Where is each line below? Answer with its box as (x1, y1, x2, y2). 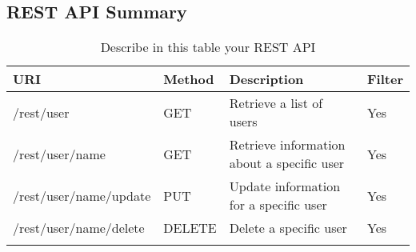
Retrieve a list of (229, 94, 323, 113)
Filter (367, 70, 403, 89)
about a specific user (229, 154, 345, 173)
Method (163, 70, 214, 89)
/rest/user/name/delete (13, 218, 145, 238)
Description (229, 70, 304, 89)
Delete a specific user (229, 218, 347, 238)
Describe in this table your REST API (100, 38, 316, 57)
